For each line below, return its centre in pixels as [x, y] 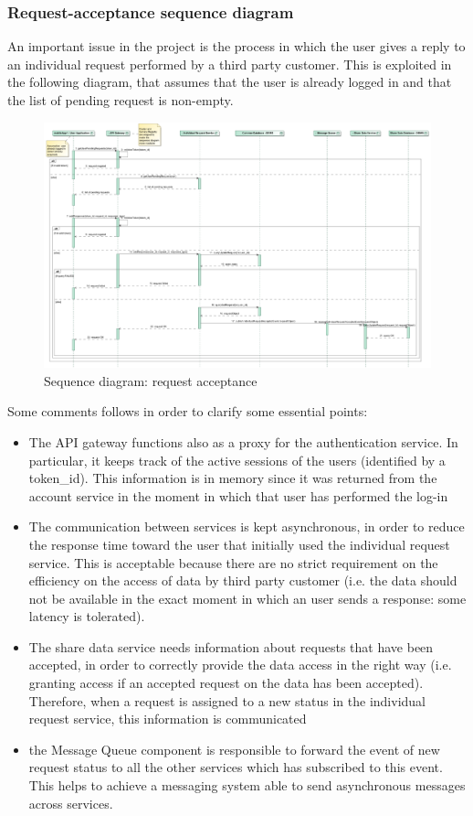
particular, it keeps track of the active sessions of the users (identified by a [237, 460]
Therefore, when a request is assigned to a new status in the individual [227, 700]
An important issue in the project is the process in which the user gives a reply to [236, 46]
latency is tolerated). [87, 616]
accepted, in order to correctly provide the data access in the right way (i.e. [240, 665]
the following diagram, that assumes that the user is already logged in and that [230, 82]
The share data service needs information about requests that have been [231, 646]
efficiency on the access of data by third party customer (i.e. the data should [243, 580]
